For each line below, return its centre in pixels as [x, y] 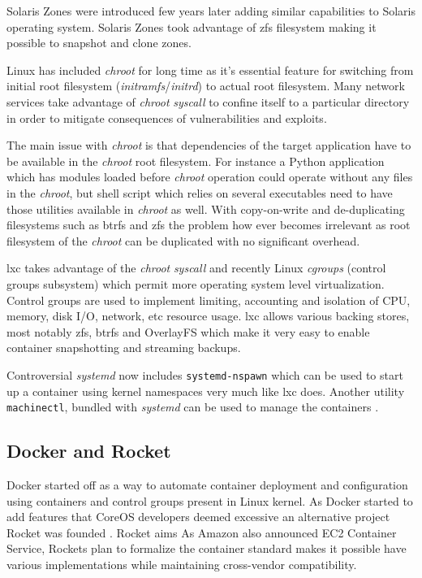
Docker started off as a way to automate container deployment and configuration [207, 484]
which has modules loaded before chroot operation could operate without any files [210, 177]
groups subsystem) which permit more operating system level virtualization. [196, 283]
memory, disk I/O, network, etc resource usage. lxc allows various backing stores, [208, 316]
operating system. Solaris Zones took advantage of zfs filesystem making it [192, 26]
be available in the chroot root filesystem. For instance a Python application [196, 161]
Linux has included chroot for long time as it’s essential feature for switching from [210, 70]
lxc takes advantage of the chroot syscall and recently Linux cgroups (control [196, 268]
